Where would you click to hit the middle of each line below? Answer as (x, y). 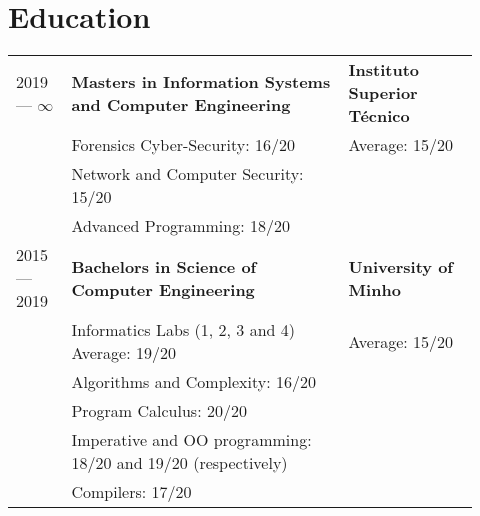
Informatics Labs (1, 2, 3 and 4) (183, 330)
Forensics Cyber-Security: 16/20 (183, 145)
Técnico (379, 116)
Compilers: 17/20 (131, 492)
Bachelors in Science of (164, 266)
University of (400, 266)
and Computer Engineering (181, 104)
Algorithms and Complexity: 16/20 (194, 382)
